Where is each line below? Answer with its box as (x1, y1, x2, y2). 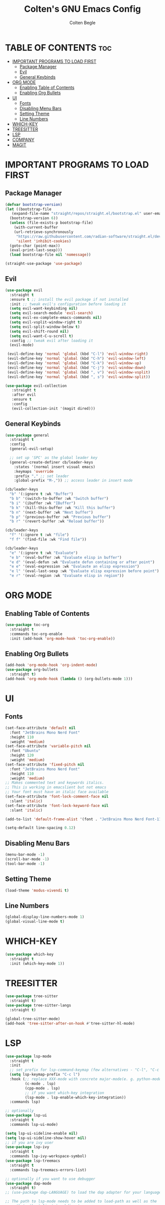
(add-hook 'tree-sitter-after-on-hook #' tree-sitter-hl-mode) (5, 1021, 135, 1026)
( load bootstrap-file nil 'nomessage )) (9, 252, 91, 258)
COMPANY (12, 137, 34, 143)
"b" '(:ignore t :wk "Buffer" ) (9, 491, 74, 497)
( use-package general (5, 432, 50, 438)
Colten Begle (69, 20, 96, 26)
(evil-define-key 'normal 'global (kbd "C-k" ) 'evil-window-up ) (7, 361, 141, 366)
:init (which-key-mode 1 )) (9, 961, 65, 966)
